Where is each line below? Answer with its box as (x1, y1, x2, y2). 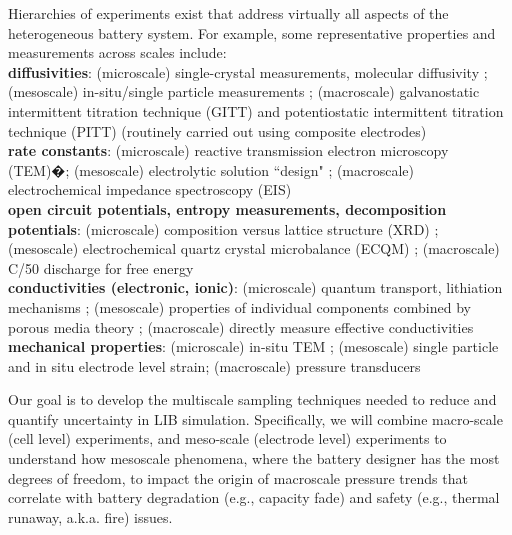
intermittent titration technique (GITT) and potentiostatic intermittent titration (8, 100, 504, 121)
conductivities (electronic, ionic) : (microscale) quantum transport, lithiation (8, 277, 503, 298)
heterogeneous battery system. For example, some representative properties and (8, 22, 496, 43)
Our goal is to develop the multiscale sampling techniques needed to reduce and (8, 389, 497, 410)
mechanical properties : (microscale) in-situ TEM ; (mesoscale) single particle (8, 336, 499, 357)
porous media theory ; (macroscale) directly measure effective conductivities (8, 316, 474, 337)
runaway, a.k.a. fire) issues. (8, 506, 173, 527)
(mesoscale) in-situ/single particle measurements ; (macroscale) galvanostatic (8, 81, 480, 102)
